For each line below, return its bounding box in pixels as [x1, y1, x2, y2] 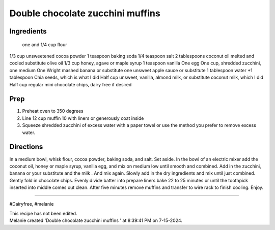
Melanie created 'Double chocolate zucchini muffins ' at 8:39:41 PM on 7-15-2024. [9, 217, 183, 223]
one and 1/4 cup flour [22, 41, 67, 48]
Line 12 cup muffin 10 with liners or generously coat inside [22, 115, 144, 121]
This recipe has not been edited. [9, 210, 77, 216]
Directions [9, 143, 43, 151]
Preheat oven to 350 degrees [22, 108, 84, 114]
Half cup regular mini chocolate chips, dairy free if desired [9, 81, 132, 87]
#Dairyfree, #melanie [9, 201, 54, 207]
